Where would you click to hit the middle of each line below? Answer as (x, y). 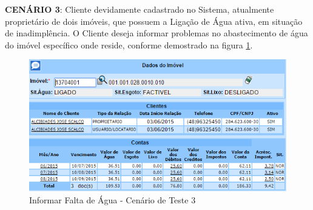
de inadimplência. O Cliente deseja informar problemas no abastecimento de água (156, 33)
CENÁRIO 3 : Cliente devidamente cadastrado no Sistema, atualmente (140, 9)
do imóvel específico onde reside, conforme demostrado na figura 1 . (129, 44)
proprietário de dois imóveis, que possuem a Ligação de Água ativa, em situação (154, 21)
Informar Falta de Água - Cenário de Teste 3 (113, 199)
